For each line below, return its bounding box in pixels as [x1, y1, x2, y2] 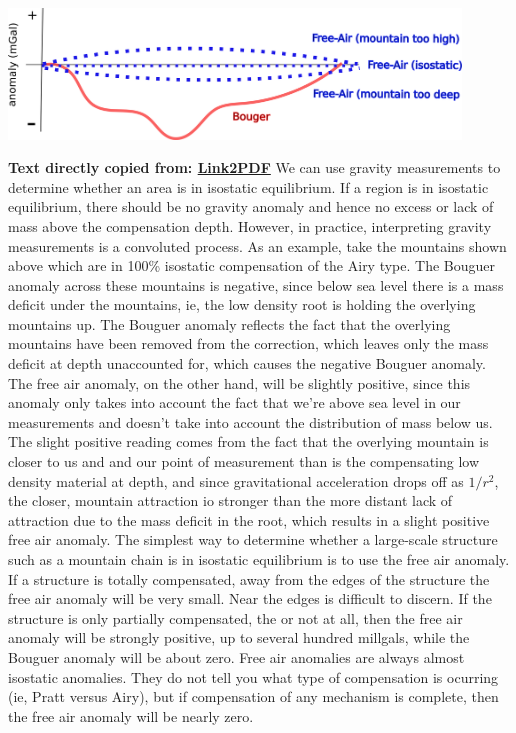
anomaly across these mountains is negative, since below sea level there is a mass [8, 274, 504, 295]
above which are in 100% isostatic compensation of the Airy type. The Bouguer [8, 255, 496, 276]
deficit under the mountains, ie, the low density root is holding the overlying [8, 294, 476, 315]
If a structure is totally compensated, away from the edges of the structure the [8, 568, 490, 589]
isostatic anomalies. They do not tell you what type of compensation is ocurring [8, 666, 499, 687]
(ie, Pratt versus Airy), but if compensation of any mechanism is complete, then [8, 686, 499, 707]
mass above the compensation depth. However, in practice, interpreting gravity [8, 215, 492, 236]
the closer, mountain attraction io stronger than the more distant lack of [8, 490, 453, 511]
